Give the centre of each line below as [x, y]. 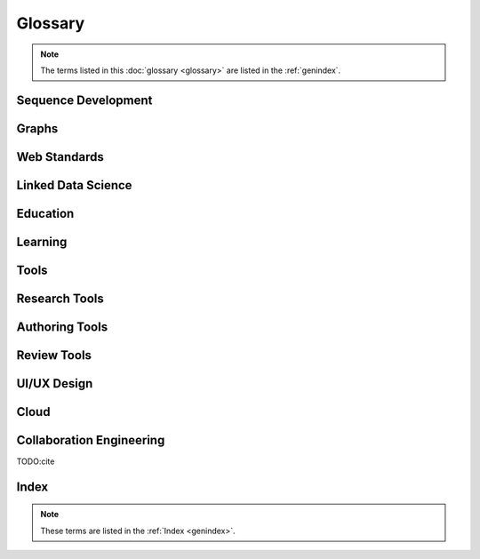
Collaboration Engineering [91, 440]
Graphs [37, 128]
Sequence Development [84, 100]
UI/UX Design [55, 383]
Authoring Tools [62, 327]
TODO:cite [36, 461]
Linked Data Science [74, 185]
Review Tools [54, 355]
